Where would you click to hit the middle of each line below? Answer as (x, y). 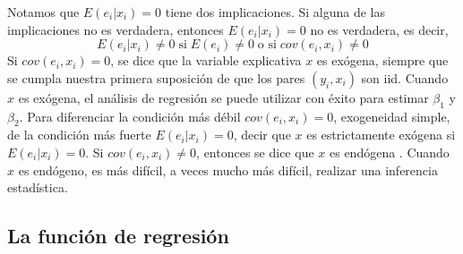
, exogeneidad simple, (392, 116)
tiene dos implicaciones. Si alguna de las (275, 12)
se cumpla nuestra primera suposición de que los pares (156, 77)
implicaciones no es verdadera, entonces (116, 29)
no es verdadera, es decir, (379, 29)
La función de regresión (118, 236)
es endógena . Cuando (389, 152)
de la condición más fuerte (79, 135)
